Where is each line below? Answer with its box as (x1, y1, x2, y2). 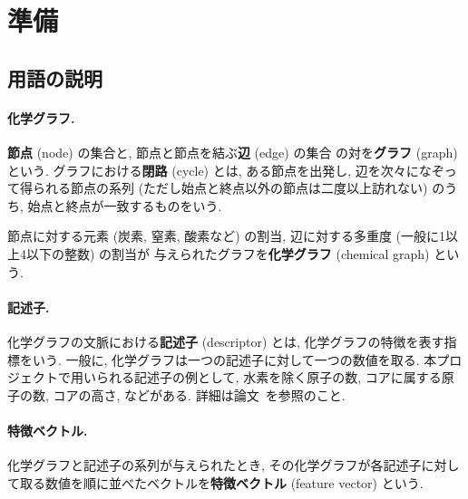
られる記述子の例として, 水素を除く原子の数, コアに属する (95, 368, 442, 387)
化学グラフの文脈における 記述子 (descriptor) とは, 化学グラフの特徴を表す (7, 331, 444, 350)
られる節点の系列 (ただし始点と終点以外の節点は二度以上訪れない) (32, 178, 428, 197)
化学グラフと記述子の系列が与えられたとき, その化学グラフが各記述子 (7, 456, 422, 475)
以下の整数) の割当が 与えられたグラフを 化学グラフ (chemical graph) (25, 244, 430, 263)
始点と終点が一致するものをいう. (27, 196, 222, 215)
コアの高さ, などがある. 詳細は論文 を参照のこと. (53, 385, 346, 404)
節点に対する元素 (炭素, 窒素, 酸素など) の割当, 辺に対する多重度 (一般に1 (7, 226, 445, 245)
